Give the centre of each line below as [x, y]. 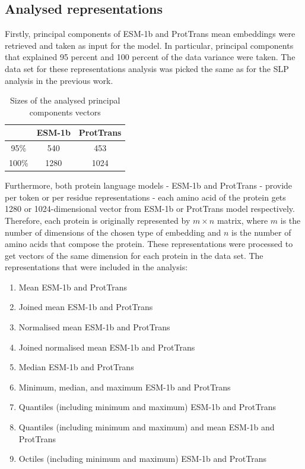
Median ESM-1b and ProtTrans [76, 367]
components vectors [65, 112]
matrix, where [242, 220]
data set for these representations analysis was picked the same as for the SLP [147, 68]
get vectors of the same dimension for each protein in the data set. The [134, 255]
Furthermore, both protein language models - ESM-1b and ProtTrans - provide [149, 185]
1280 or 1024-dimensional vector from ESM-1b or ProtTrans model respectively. [150, 209]
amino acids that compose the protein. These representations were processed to [149, 244]
